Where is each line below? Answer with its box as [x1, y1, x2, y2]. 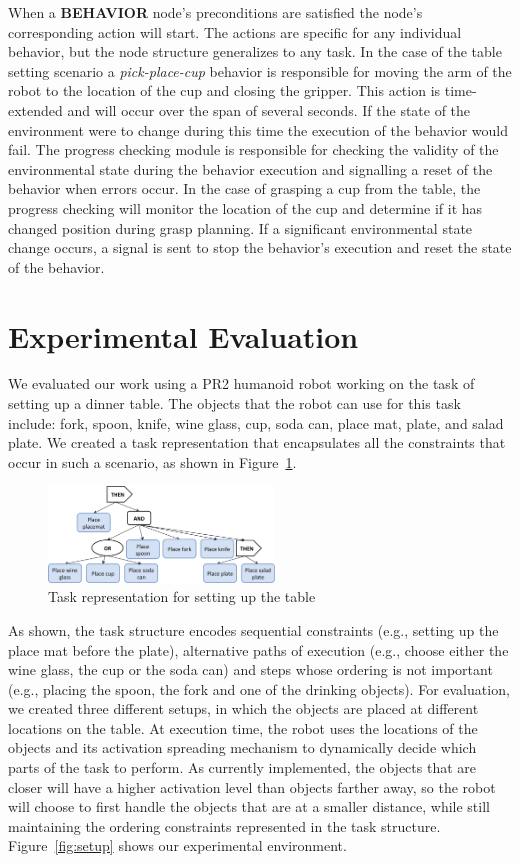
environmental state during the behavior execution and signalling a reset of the [8, 158, 493, 179]
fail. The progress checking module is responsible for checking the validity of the [8, 139, 499, 160]
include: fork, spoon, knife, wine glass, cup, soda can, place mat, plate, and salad [8, 412, 504, 433]
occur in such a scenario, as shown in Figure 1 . [8, 451, 297, 472]
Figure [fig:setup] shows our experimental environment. [8, 835, 347, 856]
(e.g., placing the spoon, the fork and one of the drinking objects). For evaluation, [8, 678, 510, 699]
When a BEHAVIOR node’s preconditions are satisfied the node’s [8, 2, 423, 22]
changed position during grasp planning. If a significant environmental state [8, 217, 473, 238]
